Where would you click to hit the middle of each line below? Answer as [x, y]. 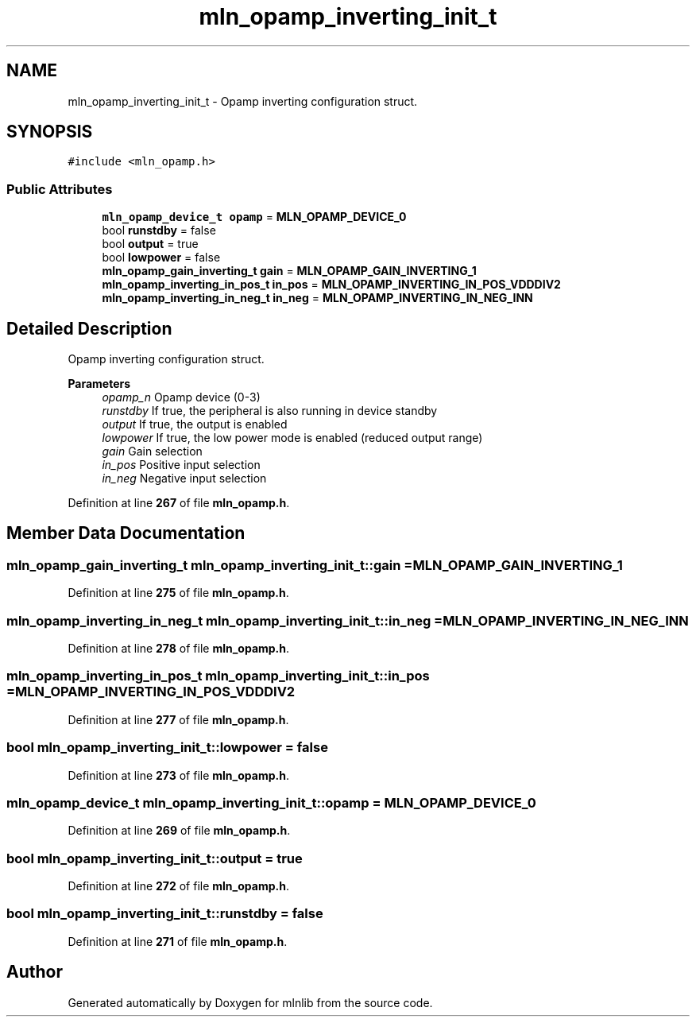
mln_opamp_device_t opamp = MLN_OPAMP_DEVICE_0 [254, 217]
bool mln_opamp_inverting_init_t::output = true [155, 858]
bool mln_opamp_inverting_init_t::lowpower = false [167, 748]
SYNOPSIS [50, 132]
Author [35, 972]
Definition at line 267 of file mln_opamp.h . [179, 503]
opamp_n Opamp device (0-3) [181, 397]
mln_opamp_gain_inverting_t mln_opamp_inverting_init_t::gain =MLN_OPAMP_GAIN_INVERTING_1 [315, 565]
